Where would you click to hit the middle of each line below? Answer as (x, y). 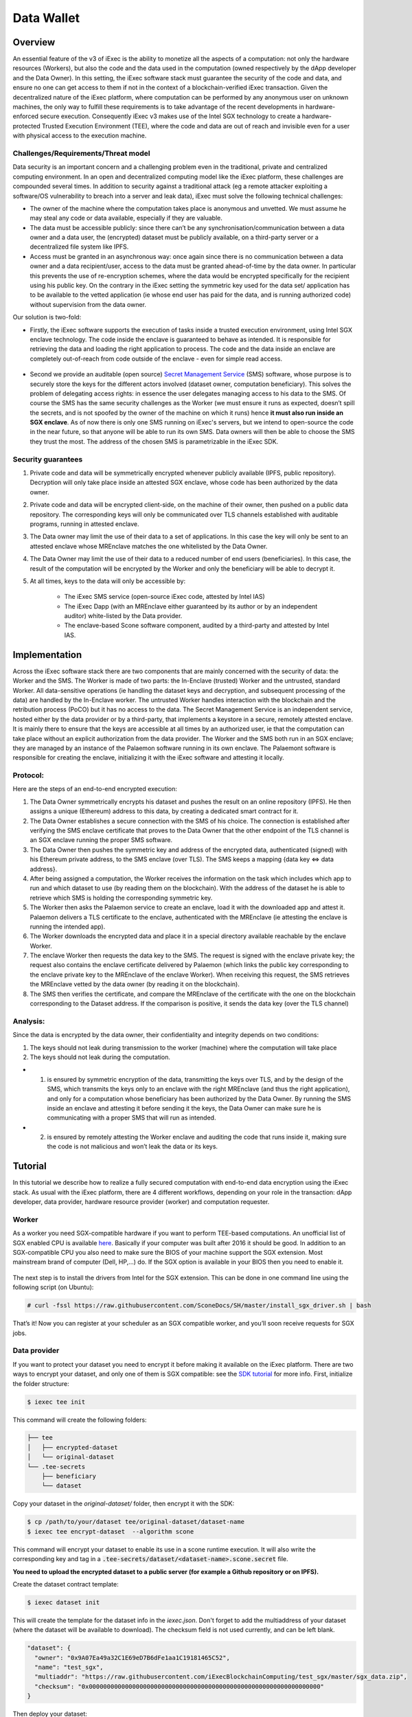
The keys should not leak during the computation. (100, 1057)
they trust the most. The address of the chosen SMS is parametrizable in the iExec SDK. (154, 441)
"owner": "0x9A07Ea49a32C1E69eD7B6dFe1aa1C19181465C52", (132, 1658)
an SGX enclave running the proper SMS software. (101, 840)
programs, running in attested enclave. (85, 524)
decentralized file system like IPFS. (79, 247)
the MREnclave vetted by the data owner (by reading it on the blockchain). (135, 984)
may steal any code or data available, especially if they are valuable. (126, 218)
